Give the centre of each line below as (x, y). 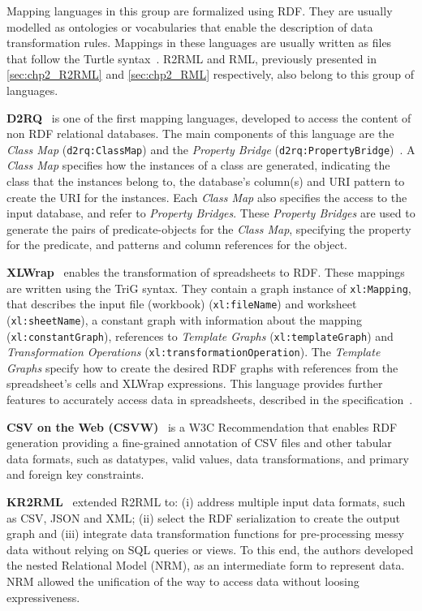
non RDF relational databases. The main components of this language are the (200, 133)
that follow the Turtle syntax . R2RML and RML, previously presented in (192, 58)
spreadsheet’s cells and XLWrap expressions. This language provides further (195, 383)
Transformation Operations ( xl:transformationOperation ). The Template (194, 352)
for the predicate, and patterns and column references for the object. (177, 245)
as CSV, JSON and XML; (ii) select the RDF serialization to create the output (204, 517)
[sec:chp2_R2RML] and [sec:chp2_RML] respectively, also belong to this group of (210, 74)
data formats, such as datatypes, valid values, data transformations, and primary (208, 458)
